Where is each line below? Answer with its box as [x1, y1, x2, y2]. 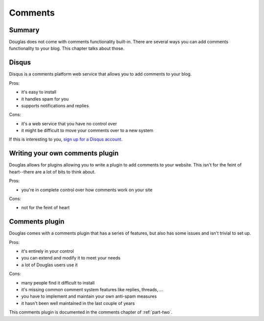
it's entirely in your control [21, 248, 74, 254]
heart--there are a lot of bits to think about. [9, 169, 96, 175]
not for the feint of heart [21, 205, 70, 211]
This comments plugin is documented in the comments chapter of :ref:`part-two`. [9, 309, 173, 315]
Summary [9, 26, 40, 34]
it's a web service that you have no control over [21, 120, 117, 126]
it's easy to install [21, 89, 56, 95]
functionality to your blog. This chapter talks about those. [9, 45, 125, 51]
